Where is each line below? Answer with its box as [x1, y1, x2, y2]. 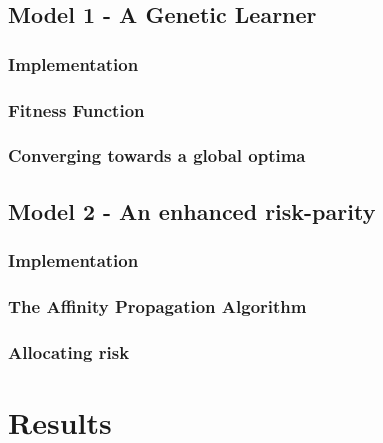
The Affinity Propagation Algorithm [8, 293, 307, 318]
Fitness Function [8, 97, 145, 122]
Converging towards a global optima [8, 143, 306, 168]
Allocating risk [8, 339, 130, 364]
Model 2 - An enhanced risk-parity [8, 195, 376, 226]
